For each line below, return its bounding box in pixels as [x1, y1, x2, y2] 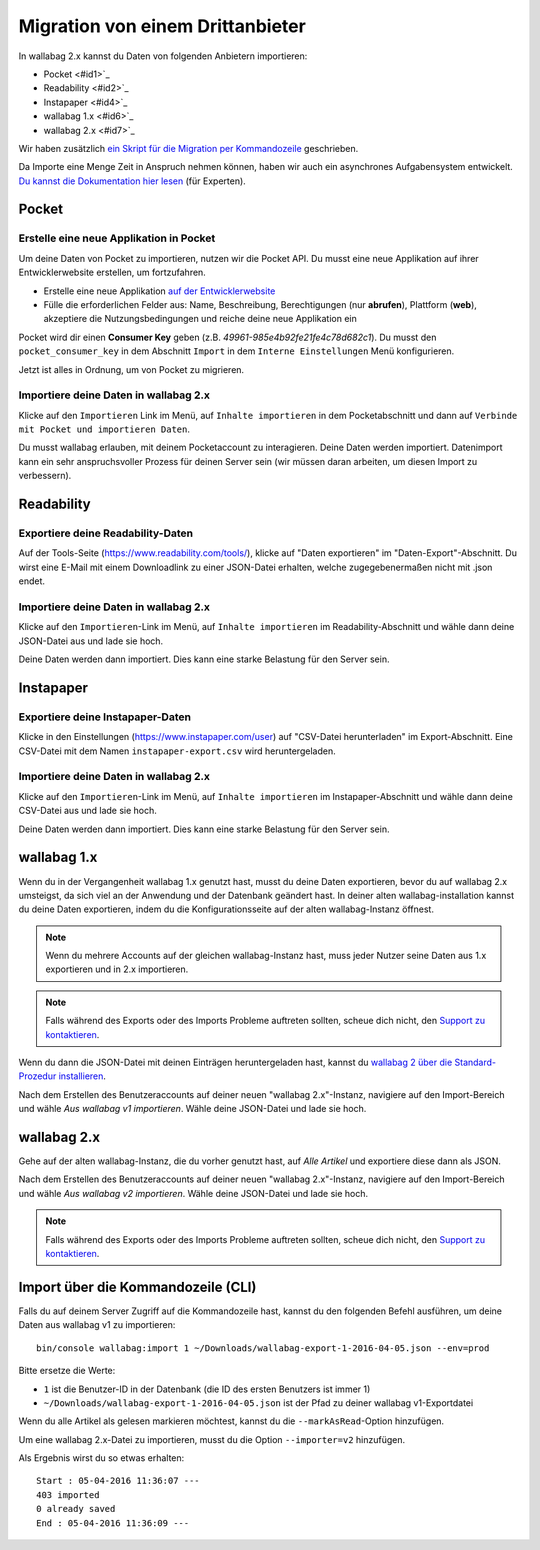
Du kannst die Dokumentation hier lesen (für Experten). [18, 175, 247, 187]
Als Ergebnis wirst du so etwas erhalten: [18, 1452, 185, 1464]
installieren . [58, 1070, 107, 1082]
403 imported [36, 1489, 100, 1500]
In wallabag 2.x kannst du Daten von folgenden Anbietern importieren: [18, 50, 308, 62]
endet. [18, 575, 45, 587]
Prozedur [18, 1070, 57, 1082]
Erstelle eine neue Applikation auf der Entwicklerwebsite [43, 285, 276, 297]
